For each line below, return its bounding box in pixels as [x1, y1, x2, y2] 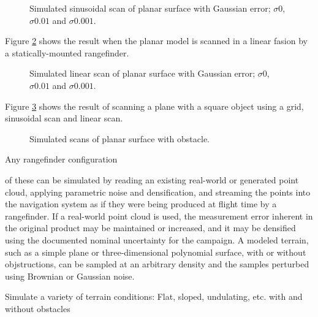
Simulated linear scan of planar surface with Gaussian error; [29, 67, 256, 80]
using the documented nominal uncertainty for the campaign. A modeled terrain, [5, 233, 309, 246]
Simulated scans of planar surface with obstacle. [29, 132, 210, 145]
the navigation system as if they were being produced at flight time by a [5, 197, 277, 210]
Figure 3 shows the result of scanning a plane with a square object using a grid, [5, 99, 304, 112]
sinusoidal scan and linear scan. [5, 112, 123, 124]
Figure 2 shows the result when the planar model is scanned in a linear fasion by [5, 34, 308, 47]
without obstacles [5, 302, 70, 315]
